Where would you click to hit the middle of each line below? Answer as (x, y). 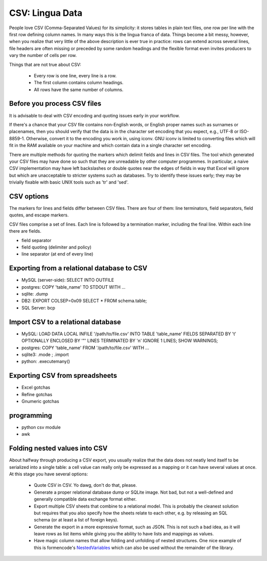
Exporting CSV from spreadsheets (63, 376)
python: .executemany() (46, 361)
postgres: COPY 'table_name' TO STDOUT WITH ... (73, 287)
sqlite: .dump (35, 294)
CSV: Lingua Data (46, 13)
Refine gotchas (37, 394)
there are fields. (25, 231)
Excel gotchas (36, 387)
